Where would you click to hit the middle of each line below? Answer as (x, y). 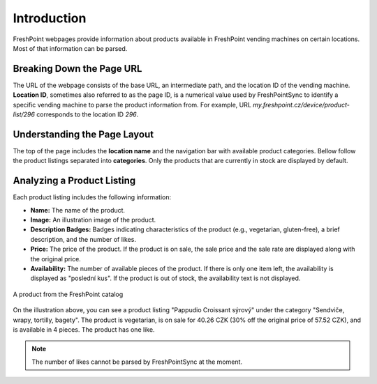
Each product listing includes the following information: (92, 197)
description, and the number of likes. (83, 239)
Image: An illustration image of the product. (93, 220)
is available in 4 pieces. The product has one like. (84, 329)
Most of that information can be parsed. (70, 48)
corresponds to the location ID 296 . (87, 114)
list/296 (24, 114)
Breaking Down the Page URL (77, 69)
